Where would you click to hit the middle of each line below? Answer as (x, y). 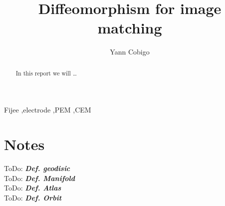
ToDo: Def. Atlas (33, 188)
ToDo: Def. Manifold (39, 178)
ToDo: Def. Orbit (33, 197)
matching (130, 28)
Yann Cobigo (130, 52)
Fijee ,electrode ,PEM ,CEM (48, 110)
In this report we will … (46, 73)
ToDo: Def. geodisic (37, 168)
